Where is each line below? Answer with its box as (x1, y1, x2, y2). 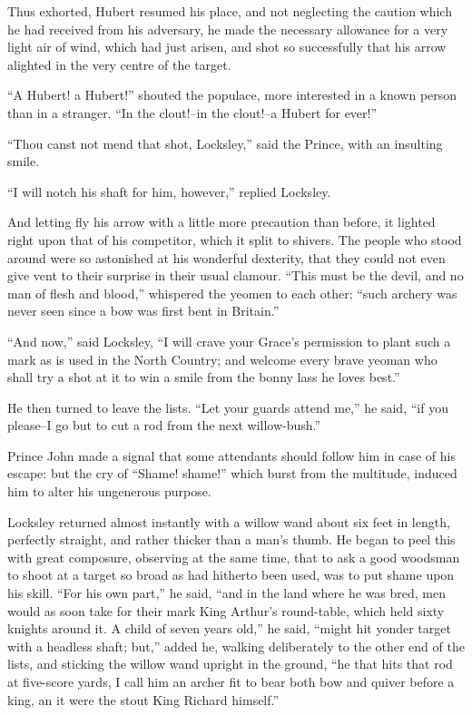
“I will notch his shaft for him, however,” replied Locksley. (7, 181, 331, 201)
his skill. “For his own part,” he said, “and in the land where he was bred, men (7, 583, 446, 602)
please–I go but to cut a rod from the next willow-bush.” (7, 416, 321, 435)
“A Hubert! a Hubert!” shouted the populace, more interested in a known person (7, 85, 457, 104)
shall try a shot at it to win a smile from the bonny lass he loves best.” (7, 367, 400, 387)
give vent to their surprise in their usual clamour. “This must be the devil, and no (7, 266, 464, 285)
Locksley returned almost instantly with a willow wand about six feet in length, (7, 512, 450, 531)
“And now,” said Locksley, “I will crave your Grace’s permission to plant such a (7, 331, 451, 350)
